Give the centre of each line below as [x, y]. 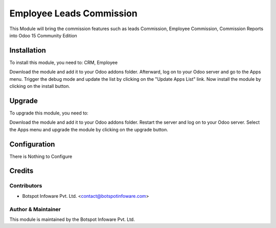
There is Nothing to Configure [41, 156]
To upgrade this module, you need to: [49, 113]
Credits [21, 171]
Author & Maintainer [35, 209]
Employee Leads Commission [73, 13]
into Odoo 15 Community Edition [43, 35]
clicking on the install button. [40, 86]
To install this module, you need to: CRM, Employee [63, 62]
